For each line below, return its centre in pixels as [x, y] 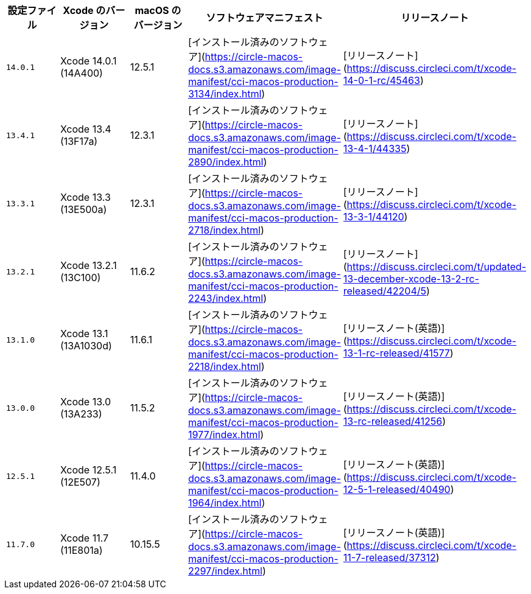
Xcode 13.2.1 [88, 265]
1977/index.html [224, 435]
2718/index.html [224, 230]
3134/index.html [225, 94]
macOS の [158, 10]
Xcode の [84, 10]
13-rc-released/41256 [393, 421]
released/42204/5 [385, 291]
